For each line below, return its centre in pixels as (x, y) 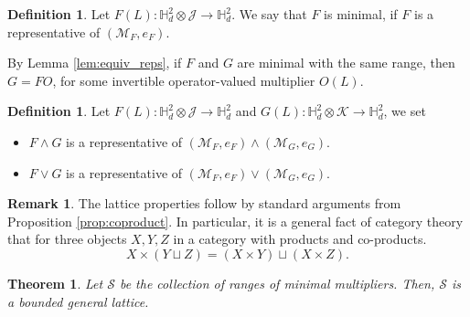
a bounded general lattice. (78, 301)
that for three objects (67, 239)
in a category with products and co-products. (300, 239)
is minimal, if (361, 14)
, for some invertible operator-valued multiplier (184, 80)
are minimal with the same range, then (346, 63)
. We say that (269, 14)
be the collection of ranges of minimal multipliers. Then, (277, 283)
